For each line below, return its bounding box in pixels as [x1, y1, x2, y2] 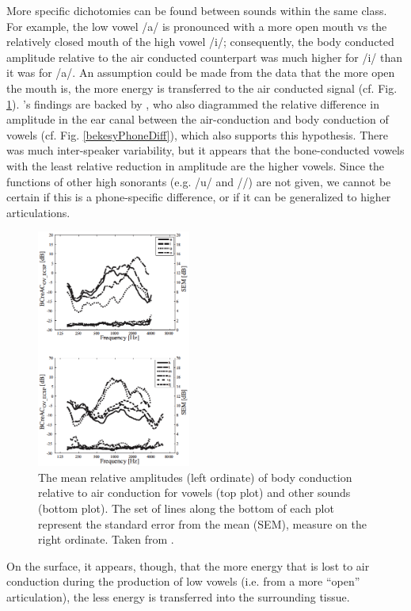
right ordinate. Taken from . [38, 531, 174, 548]
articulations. [6, 204, 70, 220]
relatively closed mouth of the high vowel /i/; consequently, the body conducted [6, 33, 394, 50]
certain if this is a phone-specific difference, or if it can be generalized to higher [6, 189, 391, 205]
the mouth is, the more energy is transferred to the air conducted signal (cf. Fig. [6, 79, 398, 96]
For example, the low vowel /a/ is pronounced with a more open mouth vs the [6, 17, 387, 34]
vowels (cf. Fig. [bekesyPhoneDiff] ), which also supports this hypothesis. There [6, 126, 388, 143]
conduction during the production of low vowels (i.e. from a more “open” [6, 573, 360, 590]
